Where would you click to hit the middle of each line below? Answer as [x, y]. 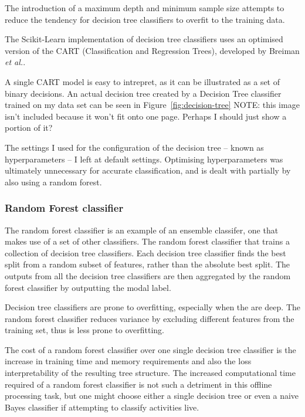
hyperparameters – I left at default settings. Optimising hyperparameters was [144, 159]
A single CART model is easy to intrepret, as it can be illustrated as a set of [143, 81]
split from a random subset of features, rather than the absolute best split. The [148, 264]
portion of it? [29, 128]
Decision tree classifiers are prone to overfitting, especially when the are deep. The [152, 307]
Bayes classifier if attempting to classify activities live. [102, 407]
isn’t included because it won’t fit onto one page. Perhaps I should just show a [146, 116]
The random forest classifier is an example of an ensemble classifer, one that [142, 230]
